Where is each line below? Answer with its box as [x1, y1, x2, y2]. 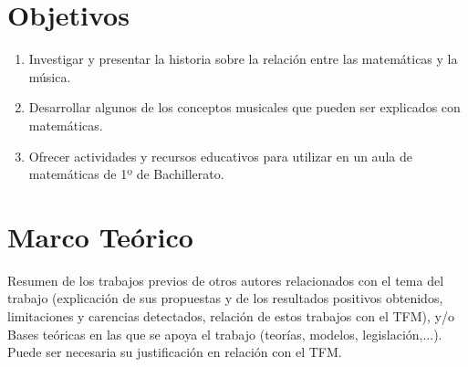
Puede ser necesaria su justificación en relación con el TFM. [7, 342, 342, 362]
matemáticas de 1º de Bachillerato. [28, 164, 224, 183]
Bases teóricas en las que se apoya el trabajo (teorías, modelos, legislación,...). [7, 324, 442, 343]
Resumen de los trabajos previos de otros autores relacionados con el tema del [7, 270, 444, 289]
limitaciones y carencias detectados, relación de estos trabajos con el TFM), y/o [7, 307, 454, 325]
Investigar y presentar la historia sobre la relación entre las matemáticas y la [28, 49, 458, 68]
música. [28, 67, 71, 86]
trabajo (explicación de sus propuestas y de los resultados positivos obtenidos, [7, 288, 443, 308]
